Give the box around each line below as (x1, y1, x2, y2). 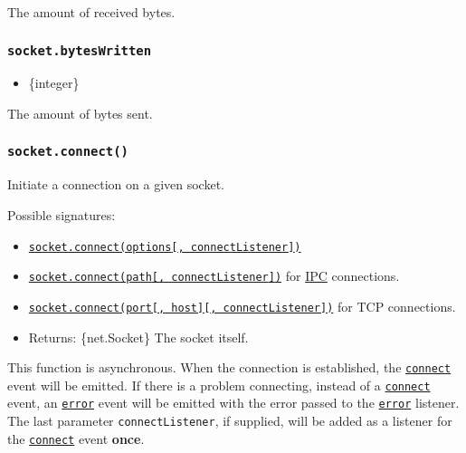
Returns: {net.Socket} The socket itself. (28, 327, 249, 346)
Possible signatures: (7, 205, 116, 224)
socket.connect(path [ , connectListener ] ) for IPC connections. (28, 266, 400, 285)
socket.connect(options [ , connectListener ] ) (28, 240, 301, 254)
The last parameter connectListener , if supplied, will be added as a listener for (7, 411, 452, 430)
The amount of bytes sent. (7, 103, 153, 122)
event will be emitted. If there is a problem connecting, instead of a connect (7, 375, 431, 394)
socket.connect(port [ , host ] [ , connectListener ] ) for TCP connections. (28, 296, 456, 315)
